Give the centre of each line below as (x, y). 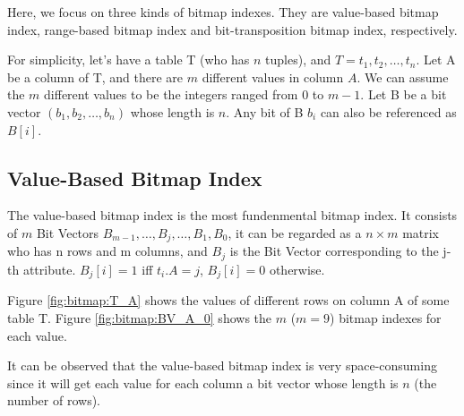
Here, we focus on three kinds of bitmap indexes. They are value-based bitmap (223, 12)
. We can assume (403, 76)
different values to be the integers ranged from (171, 94)
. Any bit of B (265, 111)
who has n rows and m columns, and (107, 251)
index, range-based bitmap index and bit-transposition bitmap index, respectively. (232, 29)
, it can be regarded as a (295, 232)
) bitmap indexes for (386, 317)
